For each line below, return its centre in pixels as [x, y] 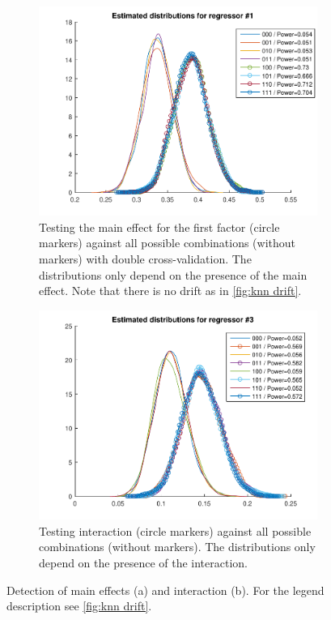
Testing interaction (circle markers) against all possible [175, 530]
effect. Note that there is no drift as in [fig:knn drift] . [170, 291]
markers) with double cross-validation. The [145, 259]
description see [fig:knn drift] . [79, 606]
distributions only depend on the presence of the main [173, 274]
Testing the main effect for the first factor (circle [159, 227]
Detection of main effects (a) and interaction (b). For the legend [165, 590]
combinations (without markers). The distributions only [177, 547]
